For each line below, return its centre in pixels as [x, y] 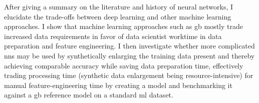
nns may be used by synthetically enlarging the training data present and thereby [129, 55]
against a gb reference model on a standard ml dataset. [89, 95]
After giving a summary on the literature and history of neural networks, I [119, 6]
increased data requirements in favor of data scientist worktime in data [113, 36]
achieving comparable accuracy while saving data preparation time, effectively [124, 65]
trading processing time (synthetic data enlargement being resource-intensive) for [129, 75]
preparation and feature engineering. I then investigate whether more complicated [129, 46]
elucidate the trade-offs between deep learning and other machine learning [118, 16]
